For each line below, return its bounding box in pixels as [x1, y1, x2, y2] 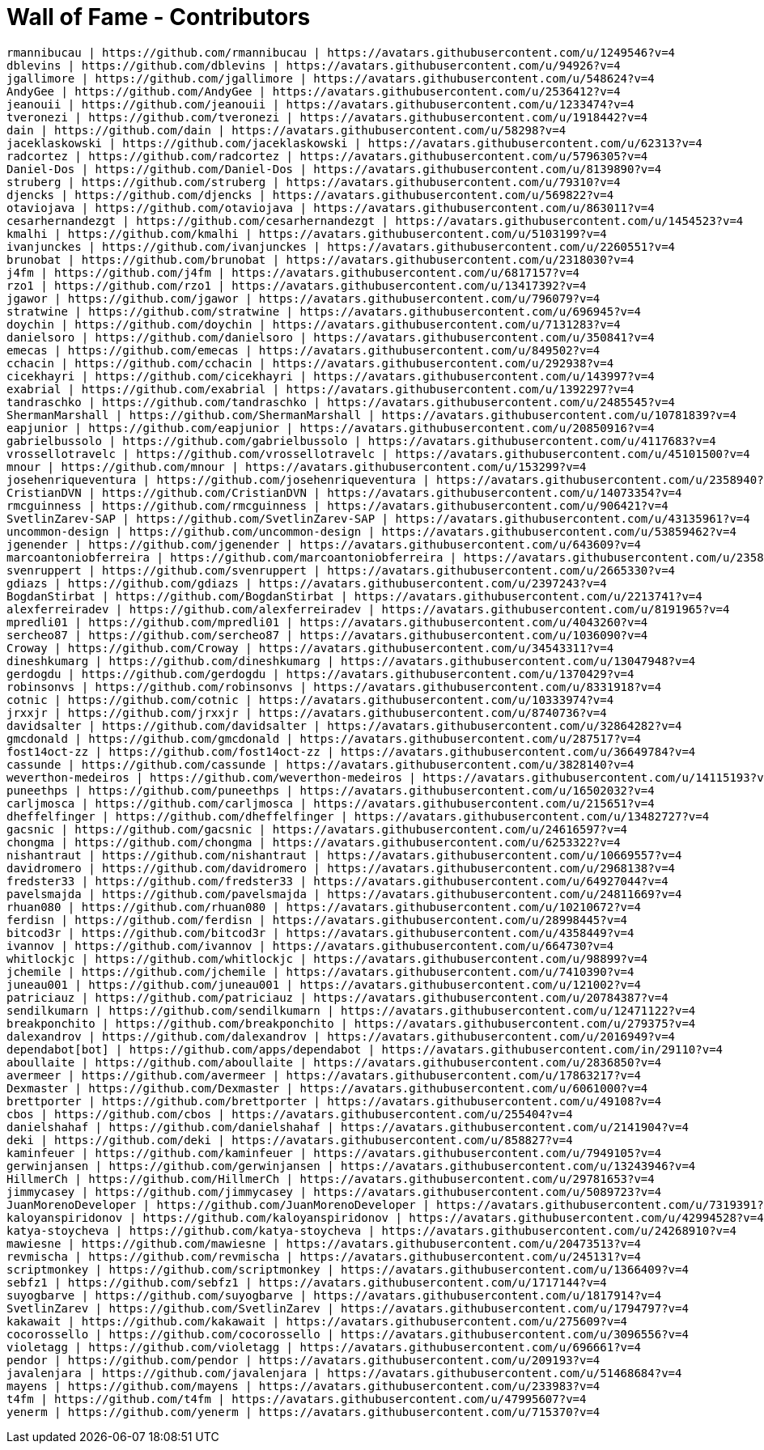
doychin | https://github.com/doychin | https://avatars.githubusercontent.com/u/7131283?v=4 [6, 317, 621, 331]
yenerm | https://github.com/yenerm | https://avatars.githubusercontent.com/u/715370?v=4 [6, 1405, 601, 1418]
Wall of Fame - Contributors [6, 3, 311, 31]
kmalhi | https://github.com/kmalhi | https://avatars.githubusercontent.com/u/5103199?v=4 [6, 227, 607, 240]
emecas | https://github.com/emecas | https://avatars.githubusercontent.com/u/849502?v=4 [6, 343, 601, 357]
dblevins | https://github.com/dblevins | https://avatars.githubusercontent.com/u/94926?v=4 [6, 58, 621, 72]
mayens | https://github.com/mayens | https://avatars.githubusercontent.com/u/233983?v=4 [6, 1379, 601, 1393]
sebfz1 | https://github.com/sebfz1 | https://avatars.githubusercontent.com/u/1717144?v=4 [6, 1275, 607, 1289]
